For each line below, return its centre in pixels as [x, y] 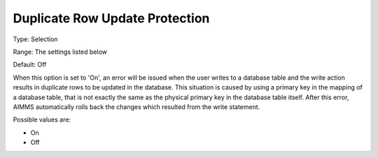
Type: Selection [36, 39]
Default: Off [30, 65]
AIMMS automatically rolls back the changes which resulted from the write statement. [136, 107]
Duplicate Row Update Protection [111, 18]
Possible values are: [42, 120]
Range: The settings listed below [60, 52]
